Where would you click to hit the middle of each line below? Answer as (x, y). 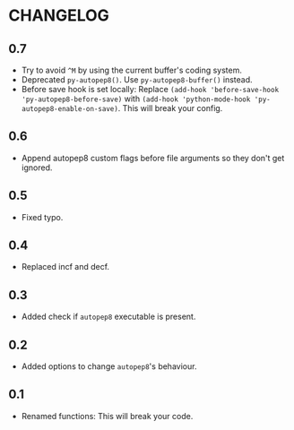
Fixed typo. (42, 217)
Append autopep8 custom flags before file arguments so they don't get (153, 158)
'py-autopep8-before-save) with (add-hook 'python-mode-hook (136, 99)
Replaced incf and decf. (65, 267)
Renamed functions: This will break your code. (107, 416)
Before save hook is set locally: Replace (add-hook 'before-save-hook (150, 89)
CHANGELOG (59, 16)
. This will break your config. (170, 108)
